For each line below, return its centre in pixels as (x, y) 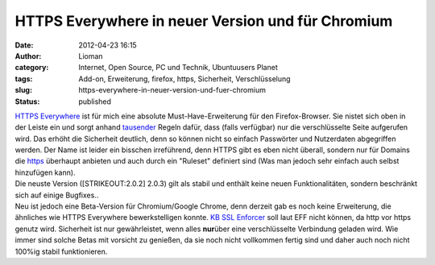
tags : (24, 79)
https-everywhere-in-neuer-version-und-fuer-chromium (172, 90)
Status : (27, 101)
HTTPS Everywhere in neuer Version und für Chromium (204, 21)
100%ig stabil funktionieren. (61, 251)
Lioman (91, 56)
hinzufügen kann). (45, 172)
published (95, 101)
